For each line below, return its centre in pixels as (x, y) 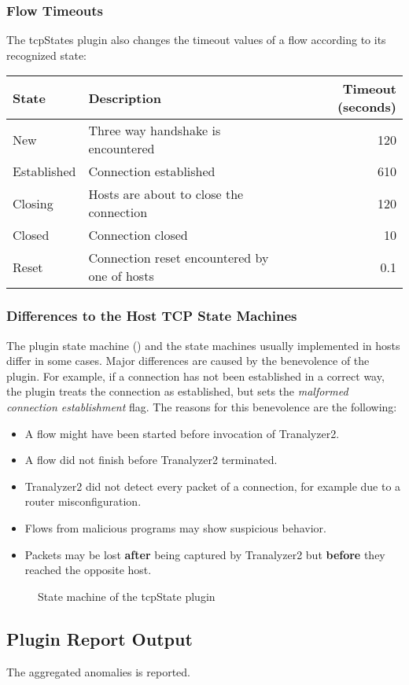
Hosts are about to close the (166, 194)
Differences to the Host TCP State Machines (152, 316)
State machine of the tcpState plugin (127, 596)
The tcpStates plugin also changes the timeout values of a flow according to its (196, 40)
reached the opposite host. (88, 570)
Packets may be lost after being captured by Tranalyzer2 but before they (205, 554)
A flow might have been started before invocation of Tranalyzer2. (182, 433)
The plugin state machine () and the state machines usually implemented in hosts (203, 345)
